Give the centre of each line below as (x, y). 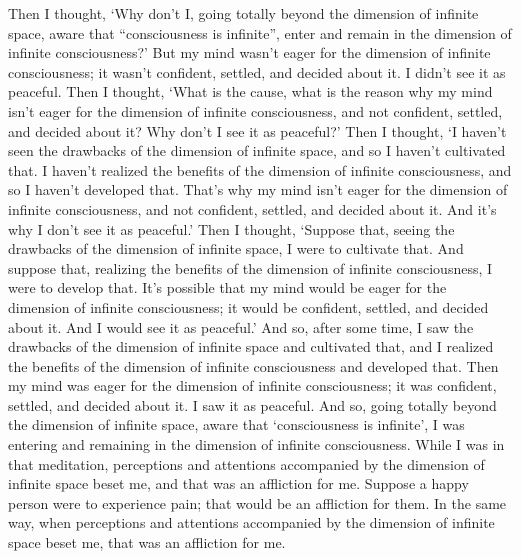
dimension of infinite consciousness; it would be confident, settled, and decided (248, 306)
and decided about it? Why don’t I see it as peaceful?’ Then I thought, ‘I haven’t (257, 130)
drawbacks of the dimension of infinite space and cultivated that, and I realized (251, 346)
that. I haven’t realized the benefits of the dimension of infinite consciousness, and (260, 169)
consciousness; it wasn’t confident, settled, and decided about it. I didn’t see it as (257, 71)
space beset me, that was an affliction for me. (147, 542)
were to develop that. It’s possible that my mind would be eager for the (227, 287)
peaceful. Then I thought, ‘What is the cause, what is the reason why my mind (250, 91)
